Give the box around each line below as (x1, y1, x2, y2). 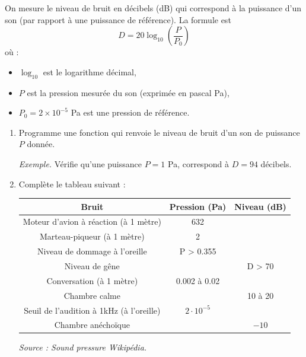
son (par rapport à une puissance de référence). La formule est (5, 13, 231, 26)
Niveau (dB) (234, 200, 286, 212)
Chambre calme (63, 289, 120, 301)
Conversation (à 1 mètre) (46, 274, 138, 286)
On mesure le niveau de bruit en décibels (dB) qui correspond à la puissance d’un (5, 2, 302, 14)
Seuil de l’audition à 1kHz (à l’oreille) (24, 304, 161, 316)
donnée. (27, 138, 55, 150)
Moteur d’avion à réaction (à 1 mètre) (23, 215, 161, 228)
